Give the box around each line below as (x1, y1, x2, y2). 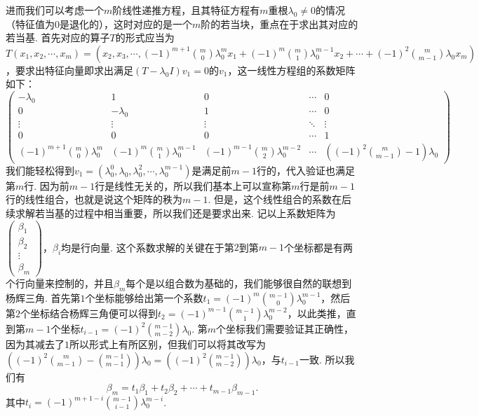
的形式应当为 (115, 30, 175, 45)
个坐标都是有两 (284, 240, 353, 254)
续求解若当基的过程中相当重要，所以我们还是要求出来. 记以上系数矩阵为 (6, 205, 336, 220)
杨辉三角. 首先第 (6, 290, 81, 305)
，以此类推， (287, 305, 346, 320)
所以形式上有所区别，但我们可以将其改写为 (69, 336, 266, 351)
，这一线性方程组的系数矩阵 (227, 62, 356, 77)
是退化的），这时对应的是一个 (60, 16, 192, 31)
